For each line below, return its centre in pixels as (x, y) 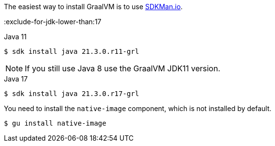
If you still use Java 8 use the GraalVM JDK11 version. (123, 68)
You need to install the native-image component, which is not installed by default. (138, 108)
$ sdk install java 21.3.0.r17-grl (72, 94)
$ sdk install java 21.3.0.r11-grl (72, 51)
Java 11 (15, 37)
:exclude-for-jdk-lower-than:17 (53, 22)
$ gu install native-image (55, 123)
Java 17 (16, 79)
